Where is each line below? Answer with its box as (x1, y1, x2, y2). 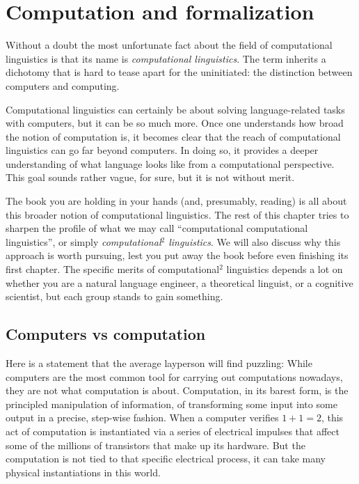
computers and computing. (6, 78, 120, 93)
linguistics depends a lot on (226, 262, 343, 276)
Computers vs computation (6, 323, 206, 345)
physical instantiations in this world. (6, 465, 161, 479)
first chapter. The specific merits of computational (6, 262, 220, 276)
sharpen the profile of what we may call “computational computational (6, 221, 308, 235)
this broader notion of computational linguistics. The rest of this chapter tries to (6, 207, 349, 221)
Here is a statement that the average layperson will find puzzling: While (6, 356, 312, 370)
